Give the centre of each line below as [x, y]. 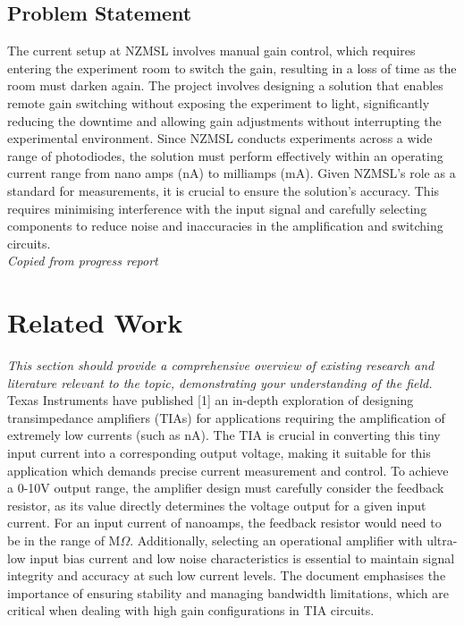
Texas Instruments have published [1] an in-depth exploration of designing [211, 400]
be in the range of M [64, 540]
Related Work [95, 322]
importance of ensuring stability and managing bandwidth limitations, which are [228, 592]
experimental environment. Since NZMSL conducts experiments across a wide [220, 138]
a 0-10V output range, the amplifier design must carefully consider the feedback [226, 488]
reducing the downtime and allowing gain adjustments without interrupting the [224, 120]
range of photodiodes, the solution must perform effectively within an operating [225, 155]
